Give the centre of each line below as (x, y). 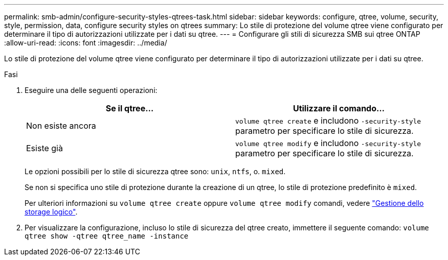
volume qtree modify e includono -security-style (328, 143)
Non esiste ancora (61, 126)
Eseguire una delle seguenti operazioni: (91, 90)
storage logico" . (51, 212)
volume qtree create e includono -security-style (328, 121)
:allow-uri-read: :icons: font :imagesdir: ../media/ (86, 43)
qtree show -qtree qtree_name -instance (107, 236)
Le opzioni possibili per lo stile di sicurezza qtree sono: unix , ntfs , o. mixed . (155, 171)
